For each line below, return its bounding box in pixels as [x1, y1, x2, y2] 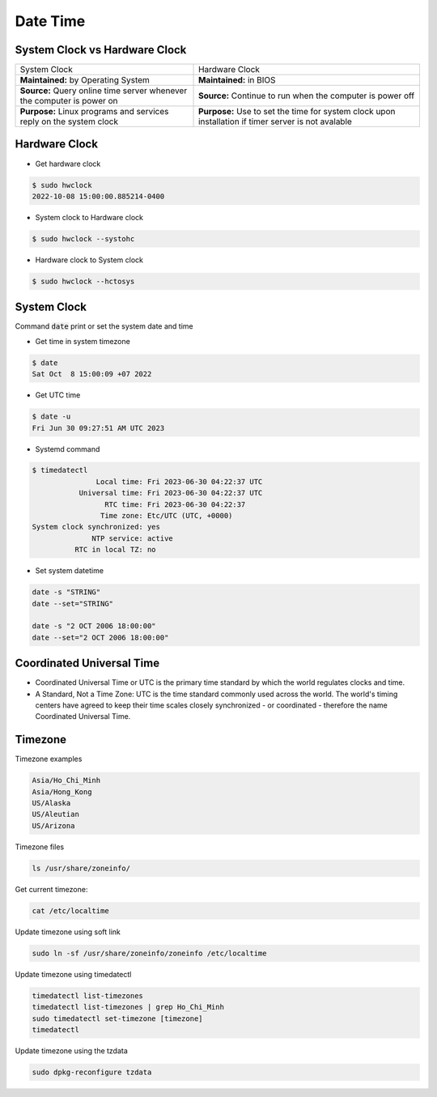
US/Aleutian [32, 810, 80, 819]
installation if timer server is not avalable [198, 116, 352, 127]
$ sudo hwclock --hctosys [32, 276, 135, 286]
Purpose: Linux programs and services [19, 106, 169, 117]
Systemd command [35, 444, 100, 453]
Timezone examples [15, 754, 83, 764]
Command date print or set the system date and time [15, 321, 193, 331]
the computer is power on [19, 96, 118, 107]
